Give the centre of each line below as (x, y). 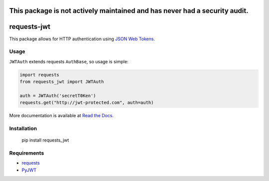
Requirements (27, 153)
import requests (40, 75)
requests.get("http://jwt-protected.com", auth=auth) (87, 103)
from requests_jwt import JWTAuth (62, 82)
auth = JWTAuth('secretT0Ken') (58, 95)
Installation (23, 128)
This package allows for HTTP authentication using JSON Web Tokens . (82, 39)
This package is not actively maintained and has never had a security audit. (129, 11)
